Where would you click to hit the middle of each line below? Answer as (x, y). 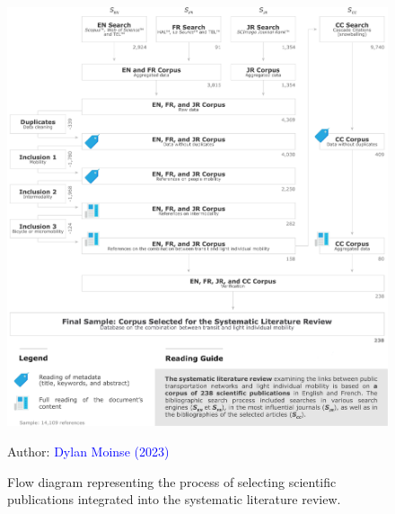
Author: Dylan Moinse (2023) (88, 451)
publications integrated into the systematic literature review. (174, 499)
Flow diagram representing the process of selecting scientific (172, 481)
